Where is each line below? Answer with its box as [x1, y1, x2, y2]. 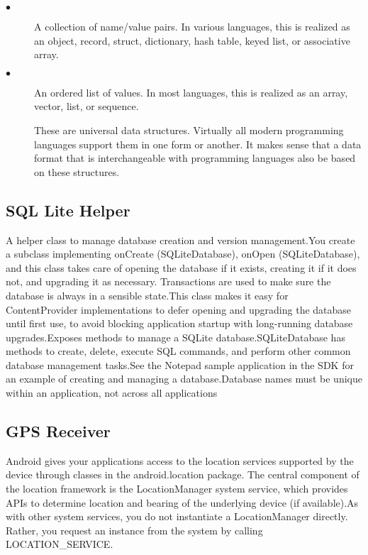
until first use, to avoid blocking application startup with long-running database [6, 316, 353, 331]
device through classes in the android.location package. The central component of [6, 467, 359, 482]
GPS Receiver [6, 420, 111, 442]
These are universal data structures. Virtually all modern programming [34, 122, 344, 137]
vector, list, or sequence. [34, 99, 139, 114]
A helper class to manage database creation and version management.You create [6, 232, 355, 247]
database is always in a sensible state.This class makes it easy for [6, 287, 289, 302]
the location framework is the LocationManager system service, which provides [6, 481, 348, 496]
